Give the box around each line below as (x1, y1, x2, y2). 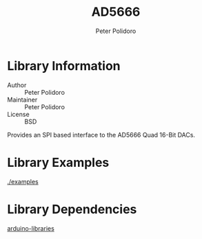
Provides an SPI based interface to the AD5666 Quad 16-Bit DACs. (7, 130, 195, 139)
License (7, 110, 30, 118)
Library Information (7, 58, 121, 73)
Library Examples (7, 155, 110, 170)
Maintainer (7, 95, 38, 104)
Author (7, 80, 27, 89)
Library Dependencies (7, 201, 137, 217)
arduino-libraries (7, 224, 55, 232)
